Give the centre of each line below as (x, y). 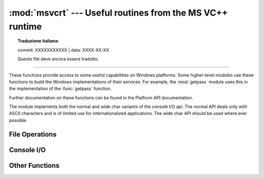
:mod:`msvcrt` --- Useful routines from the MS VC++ (119, 13)
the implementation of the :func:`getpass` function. (60, 89)
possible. (18, 120)
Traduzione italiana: (38, 41)
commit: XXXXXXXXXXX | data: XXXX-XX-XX (64, 50)
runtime (25, 26)
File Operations (33, 134)
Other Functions (34, 166)
